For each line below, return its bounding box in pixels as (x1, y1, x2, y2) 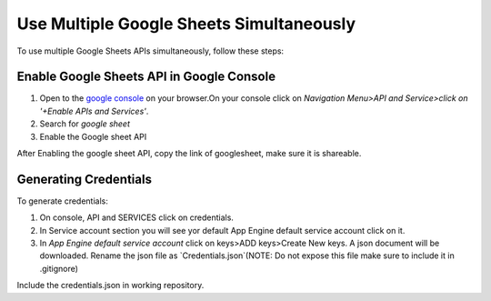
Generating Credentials (16, 171, 152, 186)
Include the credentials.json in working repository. (16, 280, 205, 291)
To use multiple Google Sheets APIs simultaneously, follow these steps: (16, 45, 285, 56)
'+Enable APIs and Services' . (39, 105, 149, 116)
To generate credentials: (16, 196, 108, 206)
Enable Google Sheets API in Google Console (16, 69, 276, 85)
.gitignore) (39, 263, 79, 274)
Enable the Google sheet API (39, 131, 147, 142)
